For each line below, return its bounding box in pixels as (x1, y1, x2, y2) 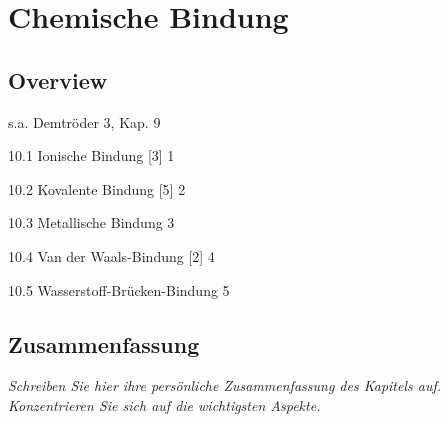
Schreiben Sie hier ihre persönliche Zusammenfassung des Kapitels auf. (8, 375, 442, 396)
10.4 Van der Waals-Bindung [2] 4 (8, 245, 215, 266)
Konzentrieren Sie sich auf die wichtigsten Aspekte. (8, 394, 321, 415)
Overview (8, 64, 108, 95)
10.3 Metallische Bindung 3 (8, 212, 175, 233)
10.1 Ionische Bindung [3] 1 (8, 145, 175, 166)
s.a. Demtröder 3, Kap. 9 (8, 111, 161, 132)
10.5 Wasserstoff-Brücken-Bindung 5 (8, 279, 230, 300)
